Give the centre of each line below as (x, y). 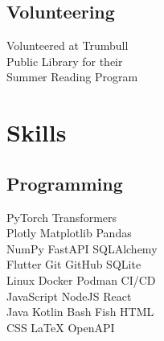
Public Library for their (65, 61)
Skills (37, 132)
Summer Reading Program (72, 77)
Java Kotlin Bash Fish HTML (80, 312)
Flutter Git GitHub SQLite (74, 264)
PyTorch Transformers (62, 217)
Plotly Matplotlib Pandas (69, 233)
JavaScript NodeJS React (69, 296)
